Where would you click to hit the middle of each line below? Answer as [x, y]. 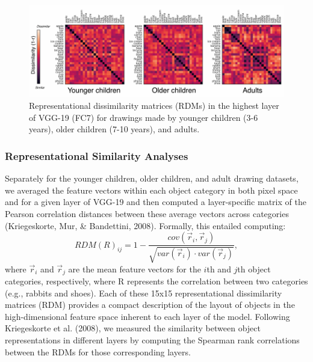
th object [254, 268]
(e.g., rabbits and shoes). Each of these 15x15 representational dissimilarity [144, 293]
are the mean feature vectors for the [135, 268]
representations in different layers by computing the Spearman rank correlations [152, 339]
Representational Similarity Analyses [97, 155]
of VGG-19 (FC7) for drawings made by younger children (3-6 [144, 117]
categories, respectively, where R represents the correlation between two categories [156, 281]
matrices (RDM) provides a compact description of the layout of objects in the [150, 305]
